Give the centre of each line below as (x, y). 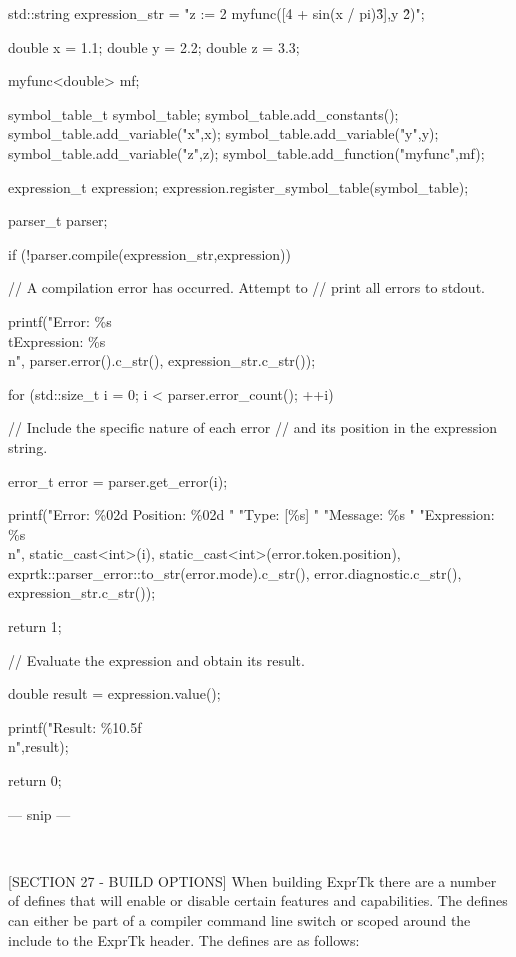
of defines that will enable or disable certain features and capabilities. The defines (258, 900)
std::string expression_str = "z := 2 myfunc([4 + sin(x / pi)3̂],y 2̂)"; (216, 13)
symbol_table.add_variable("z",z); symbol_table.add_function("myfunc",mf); (246, 152)
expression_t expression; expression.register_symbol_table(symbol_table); (238, 186)
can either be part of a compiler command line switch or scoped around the (239, 920)
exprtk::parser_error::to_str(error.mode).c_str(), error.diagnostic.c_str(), (235, 572)
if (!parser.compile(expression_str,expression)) (150, 253)
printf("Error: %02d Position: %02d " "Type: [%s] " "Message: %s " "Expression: (251, 514)
